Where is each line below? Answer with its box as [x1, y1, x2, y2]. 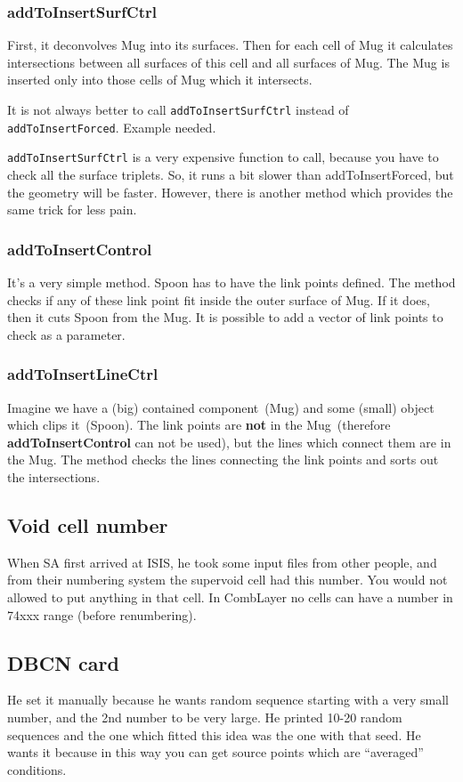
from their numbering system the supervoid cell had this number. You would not [7, 570, 448, 589]
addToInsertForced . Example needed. [7, 117, 216, 136]
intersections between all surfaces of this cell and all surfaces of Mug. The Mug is [7, 52, 450, 71]
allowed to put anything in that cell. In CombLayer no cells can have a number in [7, 587, 453, 606]
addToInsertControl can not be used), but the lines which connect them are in [7, 432, 451, 451]
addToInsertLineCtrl [7, 363, 158, 385]
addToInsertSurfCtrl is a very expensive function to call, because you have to [7, 148, 439, 166]
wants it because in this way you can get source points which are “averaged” [7, 743, 424, 762]
